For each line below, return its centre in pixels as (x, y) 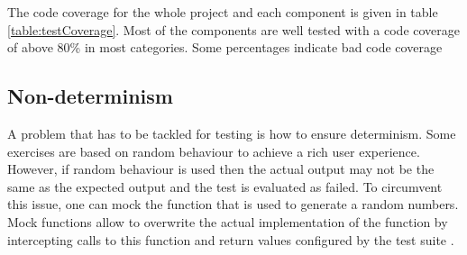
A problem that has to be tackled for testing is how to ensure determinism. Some (232, 133)
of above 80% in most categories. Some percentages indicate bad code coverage (225, 47)
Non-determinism (90, 96)
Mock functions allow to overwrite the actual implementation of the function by (228, 221)
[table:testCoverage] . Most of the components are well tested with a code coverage (234, 29)
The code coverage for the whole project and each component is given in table (223, 12)
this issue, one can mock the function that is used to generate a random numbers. (233, 204)
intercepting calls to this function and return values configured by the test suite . (231, 239)
